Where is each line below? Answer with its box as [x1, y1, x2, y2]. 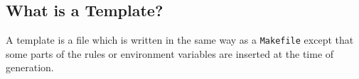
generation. [6, 60, 54, 75]
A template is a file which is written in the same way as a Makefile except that [6, 32, 354, 47]
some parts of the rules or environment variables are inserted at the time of [6, 46, 334, 61]
